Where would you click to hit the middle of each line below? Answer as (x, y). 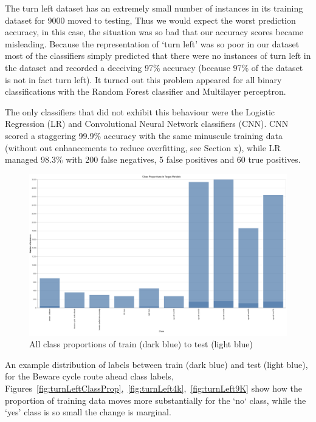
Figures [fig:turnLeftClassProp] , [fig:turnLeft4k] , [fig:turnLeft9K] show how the (153, 388)
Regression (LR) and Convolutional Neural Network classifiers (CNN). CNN (147, 124)
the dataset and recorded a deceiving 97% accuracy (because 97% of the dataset (154, 67)
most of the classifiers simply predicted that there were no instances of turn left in (158, 56)
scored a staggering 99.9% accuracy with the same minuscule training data (144, 135)
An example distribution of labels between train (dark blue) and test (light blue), (156, 364)
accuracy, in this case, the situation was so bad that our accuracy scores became (154, 32)
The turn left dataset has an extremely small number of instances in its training (154, 8)
